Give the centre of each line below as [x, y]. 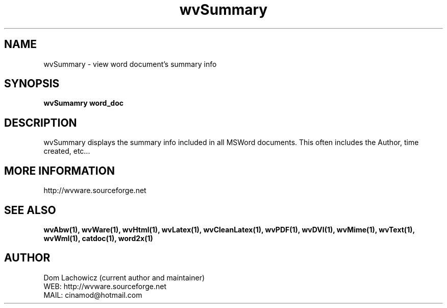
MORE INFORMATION [59, 171]
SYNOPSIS [32, 84]
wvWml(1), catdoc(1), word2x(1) [98, 238]
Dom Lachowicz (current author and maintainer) [124, 277]
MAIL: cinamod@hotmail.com [93, 295]
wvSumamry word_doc [83, 103]
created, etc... [67, 151]
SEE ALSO [30, 210]
